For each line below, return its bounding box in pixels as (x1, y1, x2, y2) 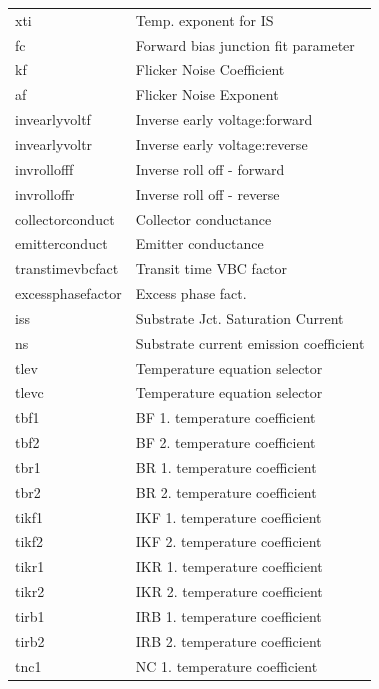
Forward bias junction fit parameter (135, 34, 355, 55)
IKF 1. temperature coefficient (135, 506, 322, 527)
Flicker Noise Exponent (135, 84, 279, 105)
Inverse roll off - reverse (135, 183, 280, 204)
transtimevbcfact (15, 258, 119, 279)
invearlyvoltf (15, 109, 91, 130)
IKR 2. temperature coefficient (135, 581, 323, 602)
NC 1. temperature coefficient (135, 655, 318, 676)
